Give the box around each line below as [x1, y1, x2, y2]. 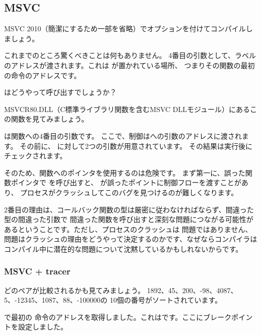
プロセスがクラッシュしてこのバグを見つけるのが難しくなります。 [20, 187, 238, 197]
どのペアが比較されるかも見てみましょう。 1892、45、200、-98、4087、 [4, 285, 238, 295]
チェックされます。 [4, 150, 67, 161]
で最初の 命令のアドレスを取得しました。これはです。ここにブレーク [4, 311, 232, 322]
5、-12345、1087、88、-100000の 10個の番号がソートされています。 [4, 295, 222, 305]
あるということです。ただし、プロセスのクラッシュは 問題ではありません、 [4, 224, 252, 234]
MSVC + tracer [4, 265, 71, 277]
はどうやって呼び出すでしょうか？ [4, 87, 117, 97]
